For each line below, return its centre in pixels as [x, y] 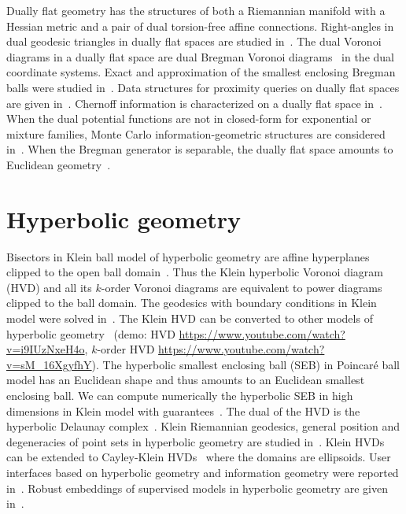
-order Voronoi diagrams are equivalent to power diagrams [242, 287]
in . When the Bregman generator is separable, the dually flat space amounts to [200, 149]
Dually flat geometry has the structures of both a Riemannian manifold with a [196, 10]
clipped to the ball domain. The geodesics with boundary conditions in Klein [192, 303]
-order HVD [126, 349]
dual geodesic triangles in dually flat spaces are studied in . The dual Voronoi [194, 41]
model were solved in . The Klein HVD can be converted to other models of [190, 318]
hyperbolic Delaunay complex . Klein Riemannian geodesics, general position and [203, 426]
